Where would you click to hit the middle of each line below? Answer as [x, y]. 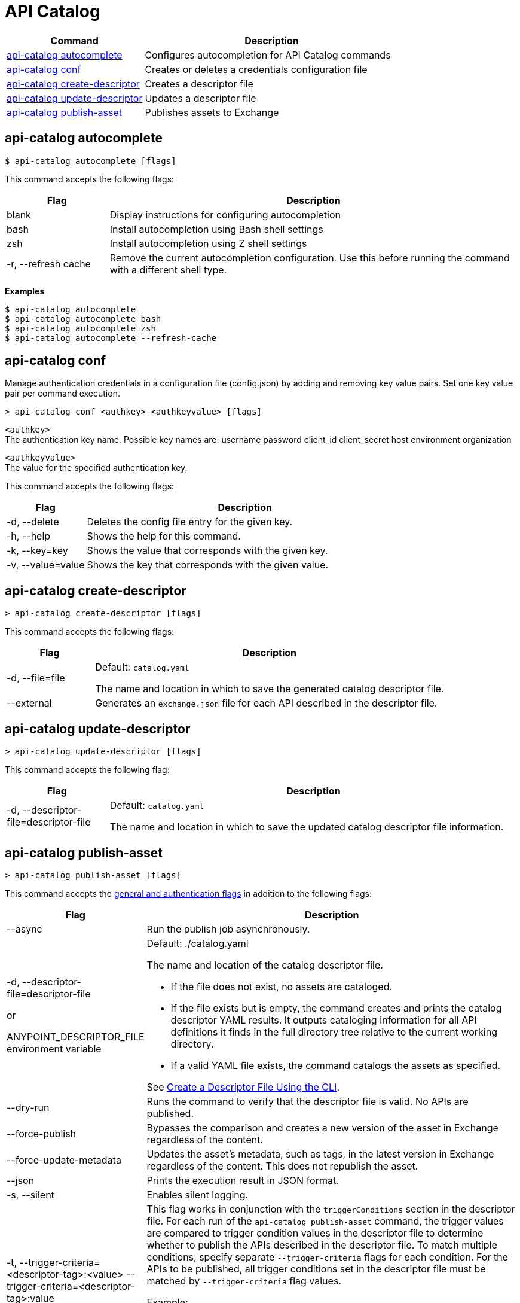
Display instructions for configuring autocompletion [225, 214]
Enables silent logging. [198, 1194]
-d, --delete [33, 522]
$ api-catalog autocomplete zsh [80, 328]
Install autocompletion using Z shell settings [208, 243]
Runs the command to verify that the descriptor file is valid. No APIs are [308, 1101]
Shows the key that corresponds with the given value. [208, 565]
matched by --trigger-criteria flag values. [244, 1281]
